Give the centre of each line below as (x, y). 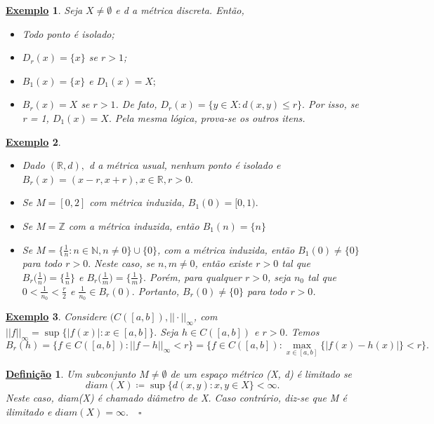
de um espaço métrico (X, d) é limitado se (261, 373)
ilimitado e (29, 412)
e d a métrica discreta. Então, (180, 10)
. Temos (302, 331)
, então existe (224, 263)
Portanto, (159, 290)
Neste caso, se (124, 263)
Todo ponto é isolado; (68, 33)
